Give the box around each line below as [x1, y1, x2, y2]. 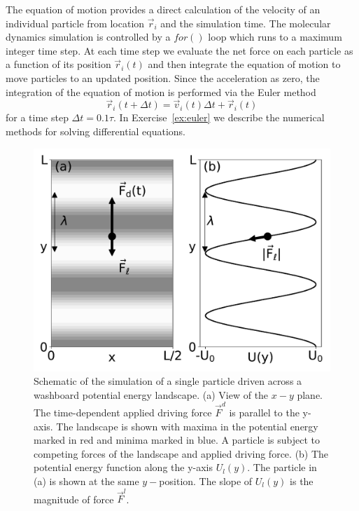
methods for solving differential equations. [6, 123, 185, 138]
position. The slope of [159, 474, 253, 489]
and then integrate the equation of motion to [148, 57, 341, 71]
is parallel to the [229, 405, 300, 420]
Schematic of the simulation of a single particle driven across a [34, 374, 302, 388]
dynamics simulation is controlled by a [6, 29, 171, 44]
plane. [297, 387, 323, 402]
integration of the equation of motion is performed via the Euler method [6, 84, 316, 99]
